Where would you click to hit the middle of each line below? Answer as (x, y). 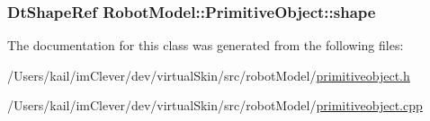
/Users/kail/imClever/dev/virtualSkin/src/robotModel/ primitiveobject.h (209, 75)
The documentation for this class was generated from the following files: (206, 45)
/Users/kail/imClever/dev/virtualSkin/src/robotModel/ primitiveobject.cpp (215, 105)
